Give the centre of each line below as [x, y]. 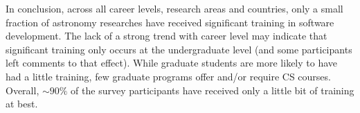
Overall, [22, 90]
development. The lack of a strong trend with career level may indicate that [166, 36]
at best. [22, 104]
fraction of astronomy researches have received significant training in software [170, 22]
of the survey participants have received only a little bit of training [213, 90]
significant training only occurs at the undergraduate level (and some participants [179, 49]
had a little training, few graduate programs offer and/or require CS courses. [168, 76]
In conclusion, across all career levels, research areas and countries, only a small [174, 8]
